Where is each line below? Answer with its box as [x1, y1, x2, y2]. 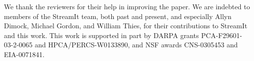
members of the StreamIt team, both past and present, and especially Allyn [4, 11, 231, 21]
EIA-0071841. [4, 49, 45, 59]
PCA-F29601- [201, 30, 242, 40]
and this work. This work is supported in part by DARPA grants [4, 30, 199, 40]
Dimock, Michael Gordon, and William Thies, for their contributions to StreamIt [4, 20, 248, 31]
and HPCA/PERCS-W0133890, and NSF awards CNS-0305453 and [34, 40, 238, 50]
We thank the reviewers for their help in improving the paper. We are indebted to [4, 1, 250, 11]
